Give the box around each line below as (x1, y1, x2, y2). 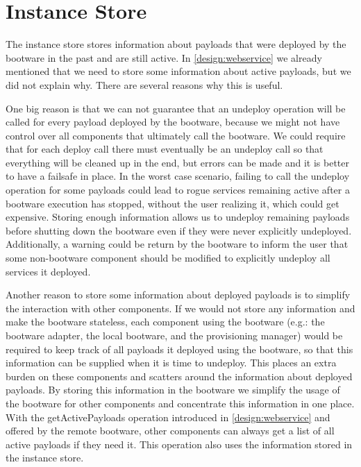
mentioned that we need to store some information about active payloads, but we (6, 64, 351, 78)
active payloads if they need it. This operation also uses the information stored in (6, 436, 353, 451)
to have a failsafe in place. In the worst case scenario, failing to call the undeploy (6, 169, 350, 183)
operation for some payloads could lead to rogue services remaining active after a (6, 182, 350, 197)
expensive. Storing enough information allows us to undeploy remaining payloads (6, 210, 350, 224)
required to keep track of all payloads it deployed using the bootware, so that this (6, 341, 353, 356)
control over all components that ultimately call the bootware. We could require (6, 128, 346, 142)
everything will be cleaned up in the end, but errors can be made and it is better (6, 155, 350, 169)
